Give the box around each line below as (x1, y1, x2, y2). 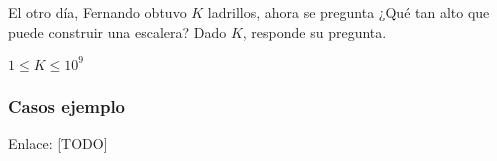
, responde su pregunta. (242, 21, 387, 42)
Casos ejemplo (8, 93, 126, 118)
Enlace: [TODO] (8, 132, 108, 153)
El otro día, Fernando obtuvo (8, 2, 187, 22)
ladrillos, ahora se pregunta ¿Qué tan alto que (207, 2, 490, 22)
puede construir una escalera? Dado (8, 21, 227, 42)
